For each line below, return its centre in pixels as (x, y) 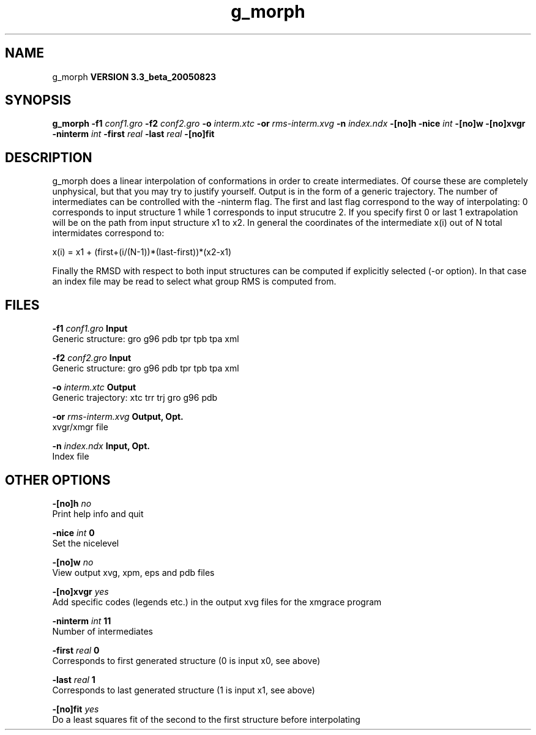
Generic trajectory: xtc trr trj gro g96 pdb (135, 398)
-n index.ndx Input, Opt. (101, 446)
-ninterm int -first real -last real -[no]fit (133, 134)
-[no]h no (72, 503)
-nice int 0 (73, 532)
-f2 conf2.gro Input (92, 358)
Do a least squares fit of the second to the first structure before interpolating (206, 719)
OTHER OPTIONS (58, 480)
